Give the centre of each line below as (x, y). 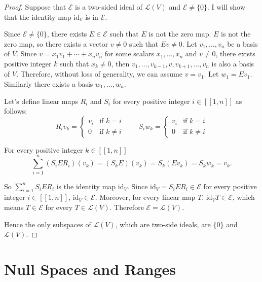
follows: (16, 111)
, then (120, 63)
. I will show (226, 7)
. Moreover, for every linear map (145, 197)
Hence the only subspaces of (48, 224)
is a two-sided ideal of (109, 7)
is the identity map (86, 186)
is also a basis (233, 63)
